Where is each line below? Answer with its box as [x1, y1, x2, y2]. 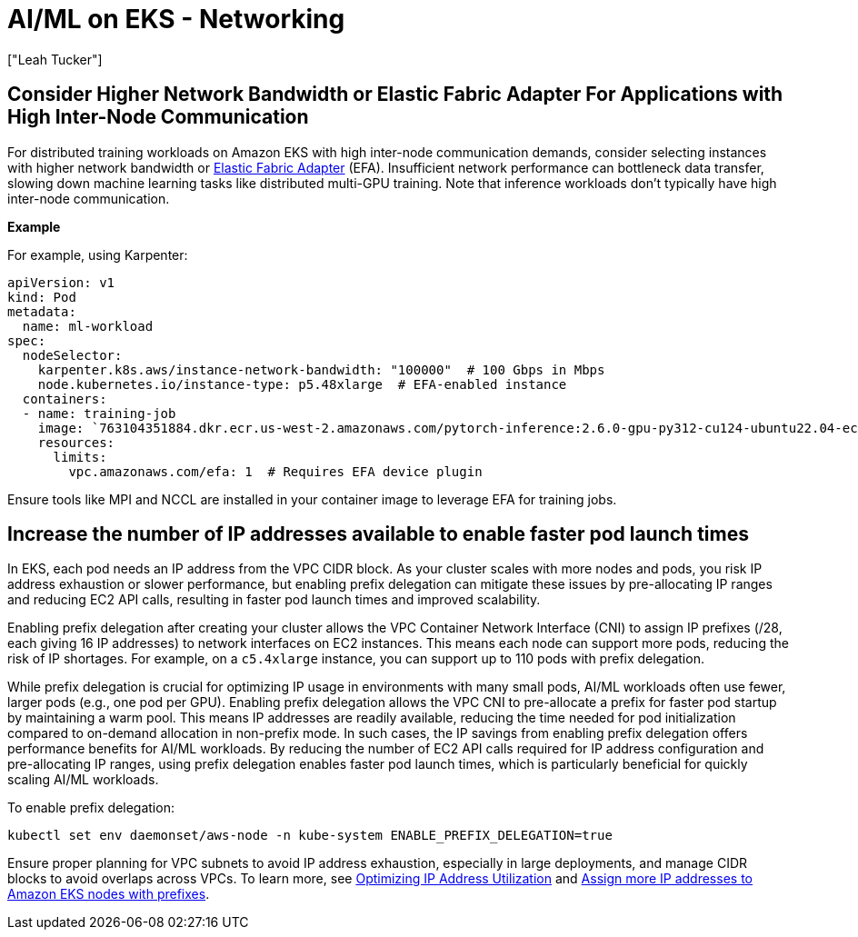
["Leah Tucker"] [7, 51, 103, 67]
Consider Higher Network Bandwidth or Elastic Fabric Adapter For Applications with [7, 83, 783, 106]
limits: [53, 449, 107, 464]
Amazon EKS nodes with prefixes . [7, 886, 210, 902]
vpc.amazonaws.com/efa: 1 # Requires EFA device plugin [68, 464, 483, 479]
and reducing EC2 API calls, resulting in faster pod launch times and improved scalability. [7, 592, 541, 608]
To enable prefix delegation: [7, 800, 175, 816]
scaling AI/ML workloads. [7, 772, 159, 788]
